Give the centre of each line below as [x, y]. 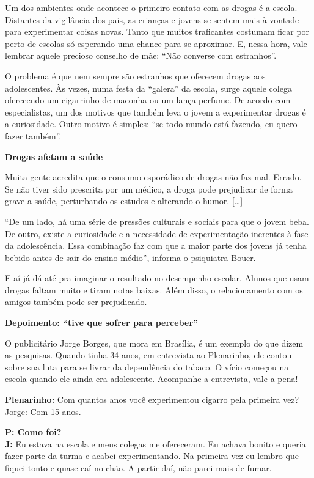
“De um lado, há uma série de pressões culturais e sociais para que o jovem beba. [157, 221]
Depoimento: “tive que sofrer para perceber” [102, 322]
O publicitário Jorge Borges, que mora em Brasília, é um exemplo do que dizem [154, 343]
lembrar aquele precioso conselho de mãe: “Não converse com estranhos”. [141, 55]
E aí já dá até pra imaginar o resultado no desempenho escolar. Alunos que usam [157, 278]
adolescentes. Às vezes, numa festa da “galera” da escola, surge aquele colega [148, 88]
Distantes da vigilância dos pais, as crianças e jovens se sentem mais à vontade [152, 19]
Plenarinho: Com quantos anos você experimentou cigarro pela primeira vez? [152, 399]
